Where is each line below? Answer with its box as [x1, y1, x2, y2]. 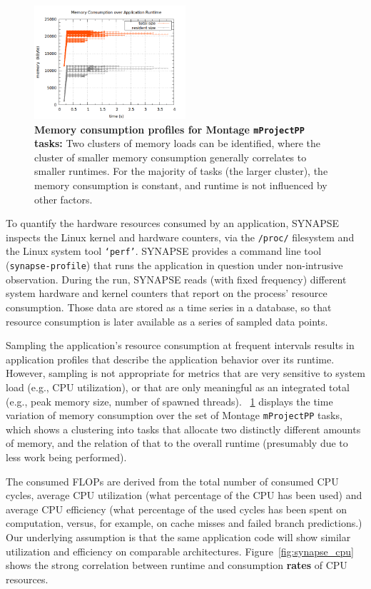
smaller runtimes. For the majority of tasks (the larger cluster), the [34, 163, 328, 178]
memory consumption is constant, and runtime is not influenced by [34, 178, 327, 193]
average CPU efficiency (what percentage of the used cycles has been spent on [6, 501, 347, 516]
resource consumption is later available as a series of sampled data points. [6, 313, 328, 328]
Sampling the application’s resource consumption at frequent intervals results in [6, 338, 355, 353]
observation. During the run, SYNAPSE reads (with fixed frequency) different [6, 271, 347, 286]
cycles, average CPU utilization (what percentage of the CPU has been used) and [6, 488, 362, 503]
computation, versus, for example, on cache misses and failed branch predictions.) [6, 515, 362, 530]
